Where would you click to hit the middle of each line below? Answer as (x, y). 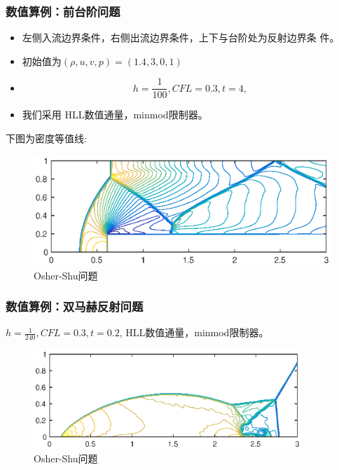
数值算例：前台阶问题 (63, 11)
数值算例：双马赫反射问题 (75, 306)
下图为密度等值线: (46, 138)
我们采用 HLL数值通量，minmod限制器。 (115, 115)
